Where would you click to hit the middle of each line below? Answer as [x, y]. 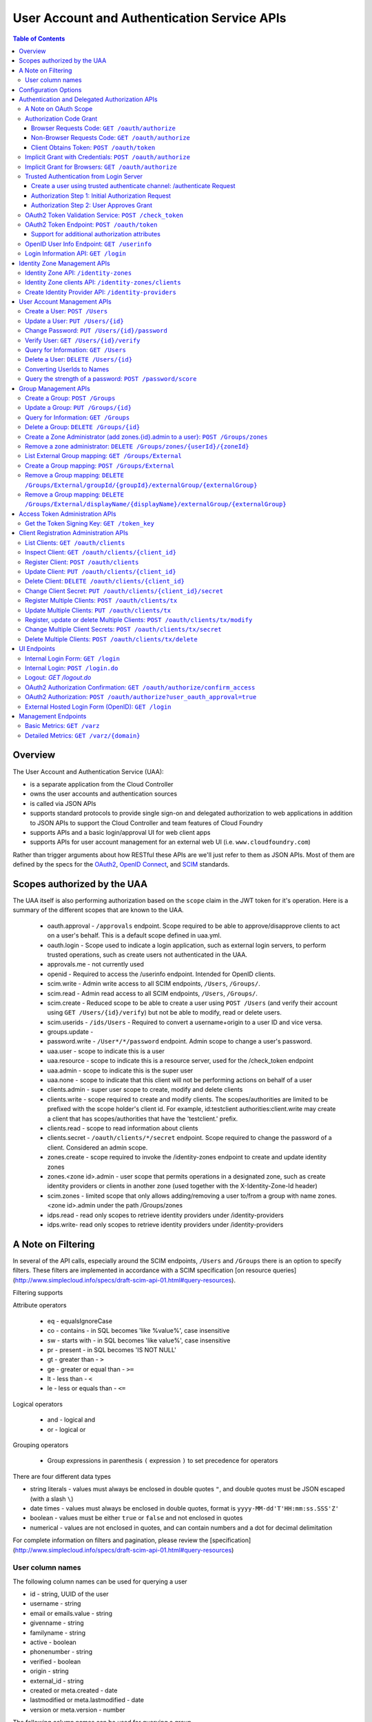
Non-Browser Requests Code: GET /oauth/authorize [111, 138]
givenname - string [57, 1623]
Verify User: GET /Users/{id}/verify [83, 340]
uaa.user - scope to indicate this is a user [106, 1051]
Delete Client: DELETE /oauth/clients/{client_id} [105, 581]
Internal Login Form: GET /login [73, 658]
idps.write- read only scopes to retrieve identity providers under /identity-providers [165, 1224]
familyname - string [58, 1632]
